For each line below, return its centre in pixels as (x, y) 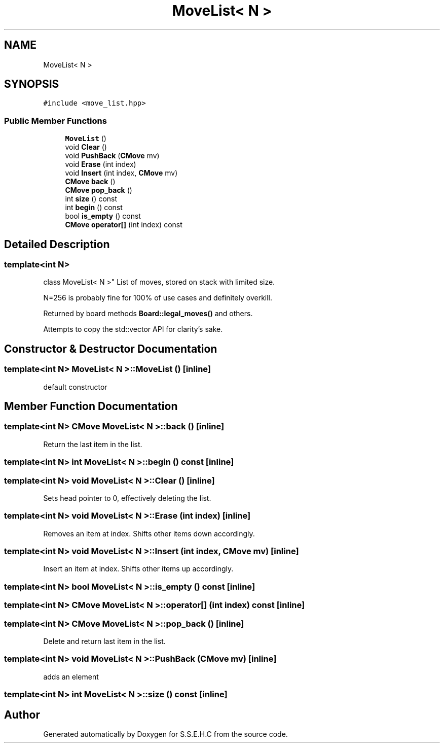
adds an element (71, 676)
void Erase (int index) (101, 164)
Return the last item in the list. (93, 444)
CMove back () (90, 182)
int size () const (91, 199)
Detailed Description (57, 244)
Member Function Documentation (91, 406)
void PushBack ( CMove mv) (112, 156)
